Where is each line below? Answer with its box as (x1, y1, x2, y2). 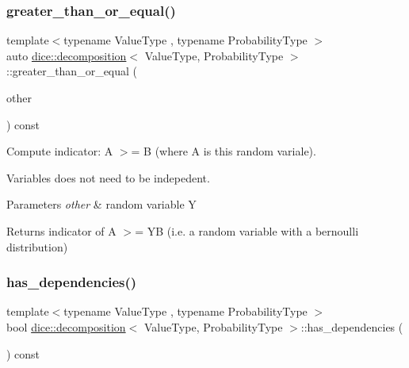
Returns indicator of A (6, 222, 117, 239)
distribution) (6, 238, 68, 255)
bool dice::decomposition (6, 318, 126, 335)
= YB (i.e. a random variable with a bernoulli (135, 222, 359, 239)
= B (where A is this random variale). (131, 143, 316, 159)
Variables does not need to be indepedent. (6, 169, 210, 186)
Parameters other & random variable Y (6, 196, 197, 213)
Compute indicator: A (6, 143, 113, 159)
